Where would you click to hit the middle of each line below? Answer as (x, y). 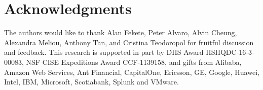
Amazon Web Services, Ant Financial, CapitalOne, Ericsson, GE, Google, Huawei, (132, 72)
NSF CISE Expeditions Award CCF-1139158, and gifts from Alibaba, (134, 62)
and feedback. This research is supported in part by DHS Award (104, 52)
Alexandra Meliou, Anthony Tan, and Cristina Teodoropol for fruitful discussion (129, 42)
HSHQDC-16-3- (230, 52)
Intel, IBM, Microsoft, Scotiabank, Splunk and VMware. (91, 82)
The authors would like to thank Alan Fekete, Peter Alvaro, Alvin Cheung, (121, 32)
